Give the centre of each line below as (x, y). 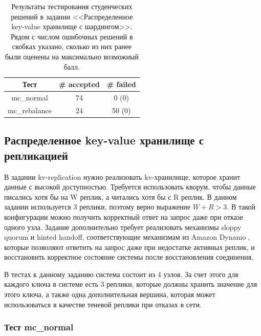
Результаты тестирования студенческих (72, 6)
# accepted (79, 84)
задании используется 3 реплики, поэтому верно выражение (97, 207)
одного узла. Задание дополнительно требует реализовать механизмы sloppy (123, 227)
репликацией (36, 155)
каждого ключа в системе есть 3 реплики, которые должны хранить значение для (131, 284)
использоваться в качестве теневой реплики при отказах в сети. (103, 304)
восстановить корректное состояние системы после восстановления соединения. (129, 257)
